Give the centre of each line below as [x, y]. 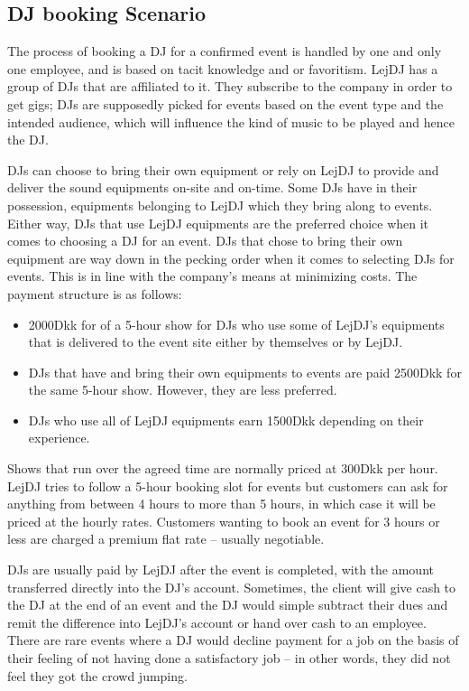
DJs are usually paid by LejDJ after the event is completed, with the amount [221, 570]
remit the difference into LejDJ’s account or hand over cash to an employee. [217, 622]
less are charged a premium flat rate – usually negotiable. [166, 539]
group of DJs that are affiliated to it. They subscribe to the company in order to [230, 86]
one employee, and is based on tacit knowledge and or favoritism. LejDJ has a [223, 68]
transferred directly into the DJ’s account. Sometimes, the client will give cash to [232, 587]
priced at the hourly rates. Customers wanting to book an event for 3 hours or [224, 521]
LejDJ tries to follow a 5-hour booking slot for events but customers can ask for [228, 486]
